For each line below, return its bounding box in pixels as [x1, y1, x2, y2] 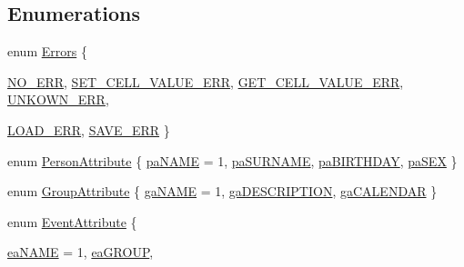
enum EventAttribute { [7, 212, 137, 231]
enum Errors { [7, 42, 87, 61]
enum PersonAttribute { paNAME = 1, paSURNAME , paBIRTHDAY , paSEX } [7, 151, 458, 170]
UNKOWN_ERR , [7, 90, 109, 109]
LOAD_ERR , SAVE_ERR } [7, 120, 170, 139]
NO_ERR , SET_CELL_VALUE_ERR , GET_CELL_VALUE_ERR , [7, 72, 404, 91]
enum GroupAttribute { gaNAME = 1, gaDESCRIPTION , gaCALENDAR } [7, 182, 438, 201]
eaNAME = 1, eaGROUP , [7, 242, 154, 262]
